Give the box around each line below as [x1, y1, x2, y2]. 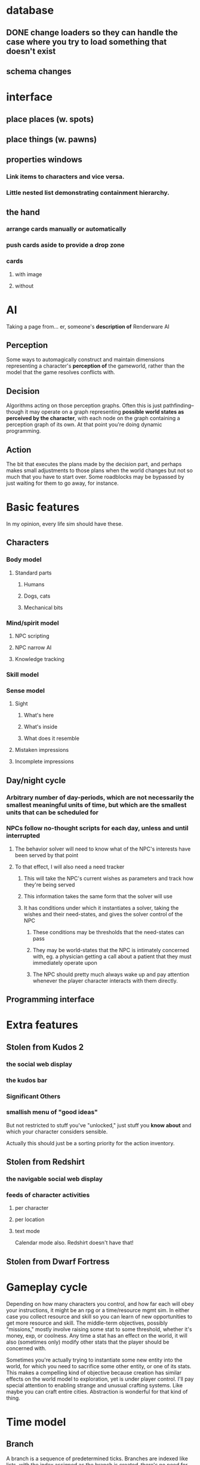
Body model [6, 555, 42, 564]
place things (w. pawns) [6, 134, 97, 144]
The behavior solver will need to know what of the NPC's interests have [14, 845, 191, 852]
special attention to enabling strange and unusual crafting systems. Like [6, 1381, 183, 1388]
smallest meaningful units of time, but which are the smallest [6, 800, 187, 809]
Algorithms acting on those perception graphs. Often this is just [6, 402, 162, 409]
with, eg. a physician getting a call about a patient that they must [32, 953, 192, 960]
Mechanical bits [23, 604, 63, 611]
